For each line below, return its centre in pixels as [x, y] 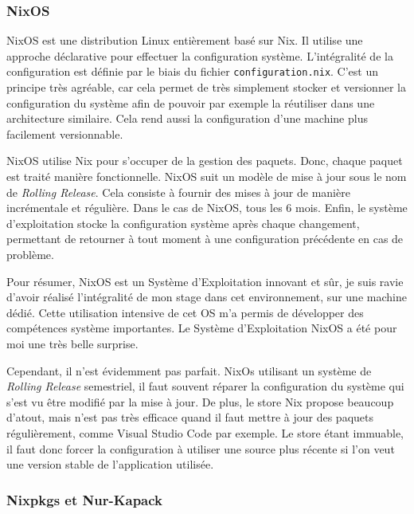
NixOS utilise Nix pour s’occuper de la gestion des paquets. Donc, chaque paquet [205, 161]
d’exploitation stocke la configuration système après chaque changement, [183, 223]
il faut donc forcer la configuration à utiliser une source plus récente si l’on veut [201, 448]
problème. [30, 254]
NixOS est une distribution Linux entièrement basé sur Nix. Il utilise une [185, 40]
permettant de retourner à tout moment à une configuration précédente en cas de [205, 239]
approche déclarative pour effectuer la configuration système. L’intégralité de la [200, 55]
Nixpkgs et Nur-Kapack [85, 499]
